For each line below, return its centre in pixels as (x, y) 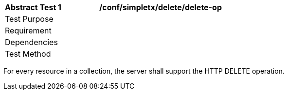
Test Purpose (29, 19)
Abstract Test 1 (33, 7)
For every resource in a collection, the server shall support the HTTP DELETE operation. (144, 71)
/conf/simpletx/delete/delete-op (161, 7)
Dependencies (31, 42)
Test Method (28, 54)
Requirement (28, 31)
